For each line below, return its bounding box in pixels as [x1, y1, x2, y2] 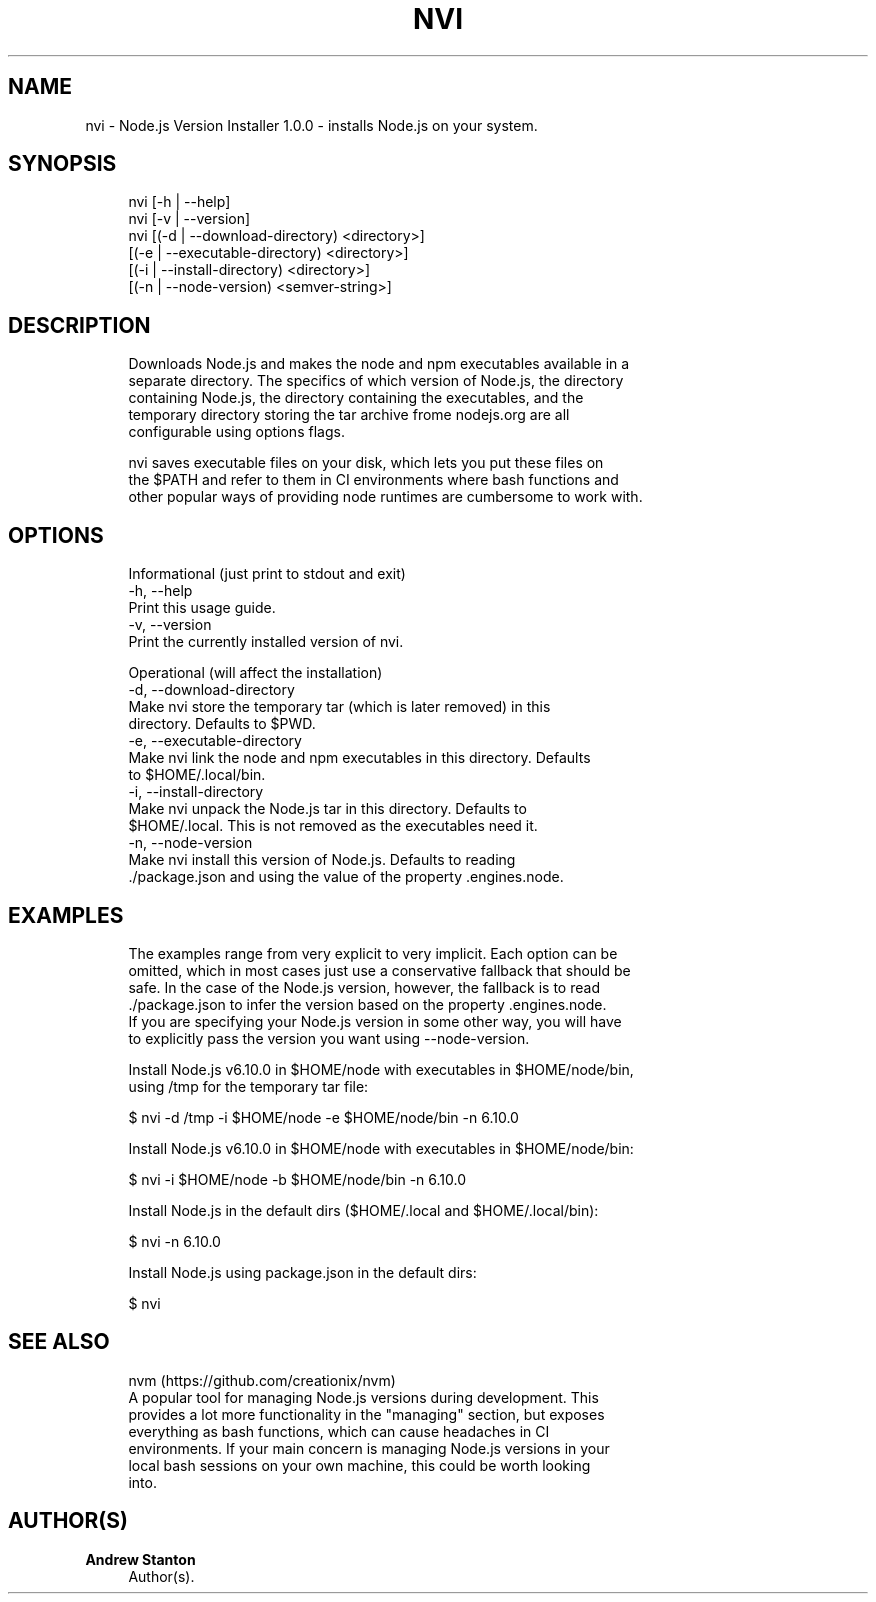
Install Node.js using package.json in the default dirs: [128, 1263, 477, 1281]
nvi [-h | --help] [128, 193, 231, 211]
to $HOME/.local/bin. [128, 766, 266, 784]
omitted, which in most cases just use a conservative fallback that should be [128, 961, 631, 979]
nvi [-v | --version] [128, 210, 251, 228]
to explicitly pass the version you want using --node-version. [128, 1029, 530, 1047]
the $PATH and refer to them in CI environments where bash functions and [128, 471, 619, 489]
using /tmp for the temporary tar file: [128, 1077, 369, 1095]
